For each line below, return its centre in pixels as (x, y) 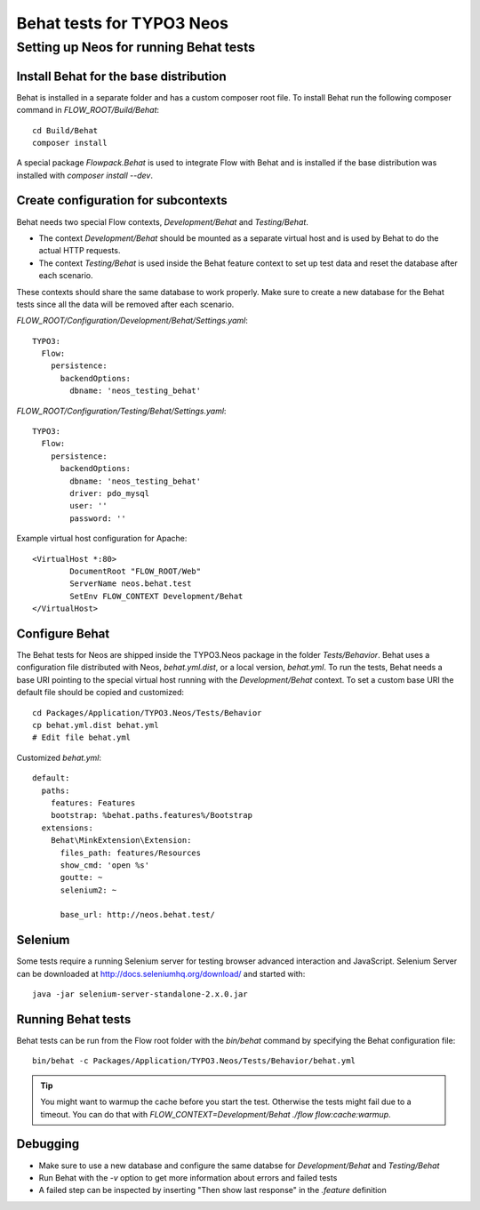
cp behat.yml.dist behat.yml (96, 725)
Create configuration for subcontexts (122, 200)
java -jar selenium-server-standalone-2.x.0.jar (140, 994)
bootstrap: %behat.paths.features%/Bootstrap (152, 815)
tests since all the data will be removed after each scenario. (125, 304)
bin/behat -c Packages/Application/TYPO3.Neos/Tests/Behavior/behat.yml (194, 1061)
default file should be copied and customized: (100, 693)
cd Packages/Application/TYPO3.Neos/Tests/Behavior (147, 713)
